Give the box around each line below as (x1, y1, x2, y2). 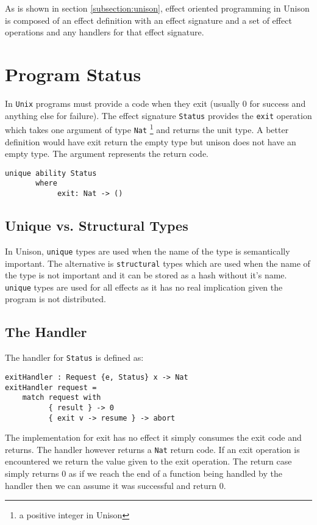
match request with (22, 393, 101, 402)
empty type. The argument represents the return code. (5, 147, 208, 160)
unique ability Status (5, 168, 97, 178)
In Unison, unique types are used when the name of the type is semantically (5, 244, 290, 257)
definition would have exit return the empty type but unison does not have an (5, 135, 296, 148)
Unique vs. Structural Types (5, 216, 188, 235)
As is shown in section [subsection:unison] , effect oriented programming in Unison (5, 2, 310, 14)
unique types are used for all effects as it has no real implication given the (5, 280, 283, 293)
